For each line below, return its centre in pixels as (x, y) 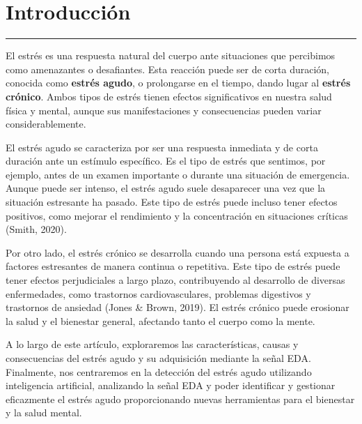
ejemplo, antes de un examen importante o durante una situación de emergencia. (178, 174)
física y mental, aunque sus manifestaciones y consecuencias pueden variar (164, 110)
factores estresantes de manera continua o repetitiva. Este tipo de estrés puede (173, 266)
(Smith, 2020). (36, 229)
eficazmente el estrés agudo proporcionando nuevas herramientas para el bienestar (180, 399)
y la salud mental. (44, 412)
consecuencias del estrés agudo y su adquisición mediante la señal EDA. (158, 358)
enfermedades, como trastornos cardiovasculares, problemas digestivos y (158, 293)
